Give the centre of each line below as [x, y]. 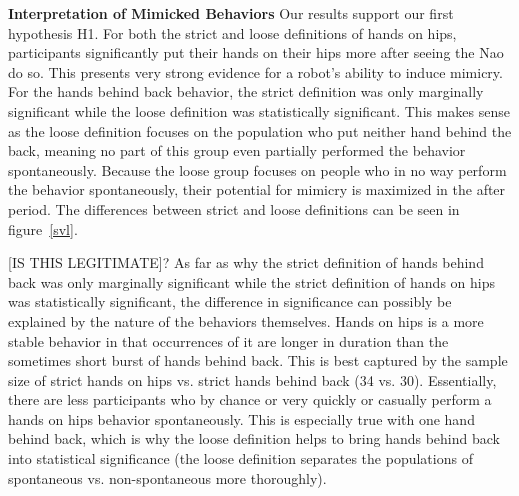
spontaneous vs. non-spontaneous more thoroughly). [167, 477]
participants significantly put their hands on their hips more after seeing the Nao [256, 52]
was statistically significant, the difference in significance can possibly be [230, 301]
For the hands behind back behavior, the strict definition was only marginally [246, 91]
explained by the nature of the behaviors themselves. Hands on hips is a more [246, 320]
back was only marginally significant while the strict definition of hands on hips [252, 281]
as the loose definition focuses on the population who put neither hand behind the [260, 130]
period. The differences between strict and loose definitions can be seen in [234, 208]
